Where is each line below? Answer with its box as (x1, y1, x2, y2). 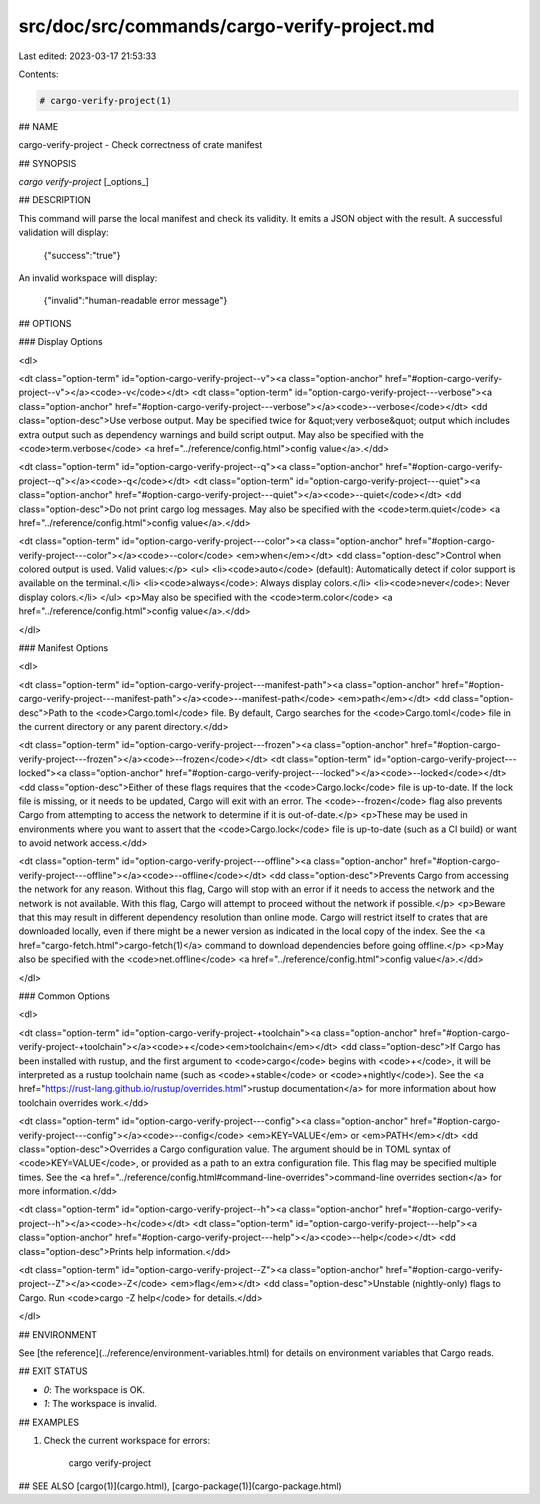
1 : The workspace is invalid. (43, 1398, 158, 1410)
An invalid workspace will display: (18, 272, 158, 284)
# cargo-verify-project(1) (39, 95, 172, 106)
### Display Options (18, 336, 104, 348)
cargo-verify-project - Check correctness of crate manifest (18, 139, 263, 151)
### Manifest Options (18, 642, 109, 654)
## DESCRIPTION (18, 194, 92, 206)
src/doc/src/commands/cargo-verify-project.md (18, 15, 435, 37)
